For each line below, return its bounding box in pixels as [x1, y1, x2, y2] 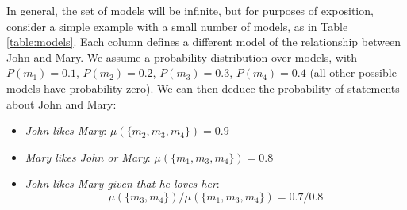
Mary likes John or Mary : [25, 148, 151, 165]
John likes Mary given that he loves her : [25, 175, 220, 192]
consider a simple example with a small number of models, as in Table [6, 17, 348, 34]
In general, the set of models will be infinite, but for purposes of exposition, [6, 2, 374, 18]
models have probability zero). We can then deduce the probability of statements [6, 79, 400, 96]
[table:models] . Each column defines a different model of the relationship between [6, 33, 401, 50]
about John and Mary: [6, 95, 117, 112]
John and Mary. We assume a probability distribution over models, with [6, 48, 358, 65]
